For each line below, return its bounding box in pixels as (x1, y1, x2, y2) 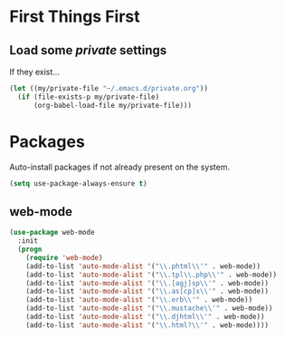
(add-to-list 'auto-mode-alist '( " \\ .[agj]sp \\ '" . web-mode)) (25, 278, 270, 287)
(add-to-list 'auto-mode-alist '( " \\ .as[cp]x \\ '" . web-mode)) (25, 287, 270, 296)
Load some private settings (9, 43, 167, 58)
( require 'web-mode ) (25, 253, 103, 262)
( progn (17, 245, 43, 254)
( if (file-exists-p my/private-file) (17, 92, 160, 101)
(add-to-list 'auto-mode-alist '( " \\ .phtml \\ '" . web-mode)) (25, 261, 261, 271)
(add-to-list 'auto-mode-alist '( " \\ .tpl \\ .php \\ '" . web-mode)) (25, 270, 278, 279)
